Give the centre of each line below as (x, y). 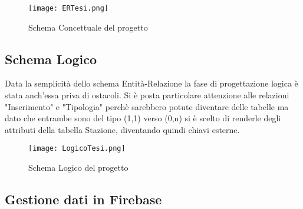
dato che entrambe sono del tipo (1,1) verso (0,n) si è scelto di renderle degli (143, 118)
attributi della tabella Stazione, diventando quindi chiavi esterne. (122, 129)
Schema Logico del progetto (78, 167)
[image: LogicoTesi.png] (77, 149)
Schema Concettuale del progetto (88, 27)
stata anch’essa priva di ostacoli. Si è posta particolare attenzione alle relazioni (147, 95)
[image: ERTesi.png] (69, 8)
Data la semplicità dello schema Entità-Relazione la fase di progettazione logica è (151, 83)
